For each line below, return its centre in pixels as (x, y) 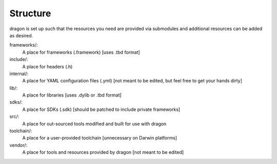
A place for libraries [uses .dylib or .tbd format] (72, 95)
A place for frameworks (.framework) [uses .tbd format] (81, 52)
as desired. (21, 35)
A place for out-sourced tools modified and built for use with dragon (94, 124)
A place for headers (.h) (47, 66)
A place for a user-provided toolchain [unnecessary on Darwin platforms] (100, 138)
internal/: (19, 74)
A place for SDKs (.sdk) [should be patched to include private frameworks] (101, 109)
